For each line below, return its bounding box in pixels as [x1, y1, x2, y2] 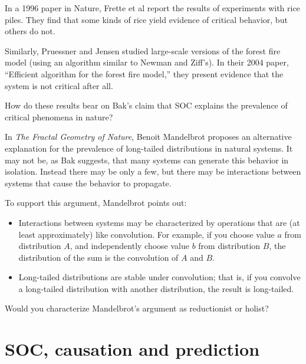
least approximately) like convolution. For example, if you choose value [18, 228, 275, 240]
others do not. [5, 25, 55, 37]
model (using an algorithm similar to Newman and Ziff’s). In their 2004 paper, [5, 56, 289, 68]
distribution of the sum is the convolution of [18, 251, 179, 263]
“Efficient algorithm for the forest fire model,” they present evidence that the [5, 67, 284, 80]
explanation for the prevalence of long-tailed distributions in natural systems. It [5, 142, 293, 154]
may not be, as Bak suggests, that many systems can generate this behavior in [5, 153, 289, 166]
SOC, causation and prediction [5, 337, 260, 361]
